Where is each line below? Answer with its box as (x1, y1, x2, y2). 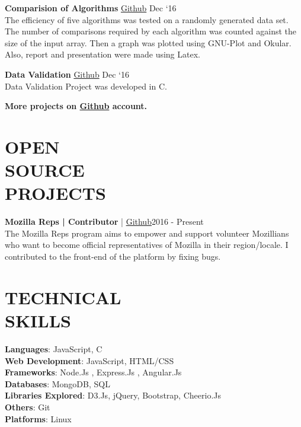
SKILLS (5, 308, 71, 332)
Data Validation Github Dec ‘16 (5, 68, 130, 80)
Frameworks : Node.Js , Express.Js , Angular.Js (5, 366, 182, 378)
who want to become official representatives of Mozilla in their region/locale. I (5, 238, 289, 251)
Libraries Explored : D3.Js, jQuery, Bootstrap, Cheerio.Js (5, 389, 221, 401)
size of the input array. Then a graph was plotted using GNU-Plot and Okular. (5, 36, 292, 49)
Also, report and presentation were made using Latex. (5, 48, 200, 60)
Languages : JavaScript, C (5, 342, 103, 355)
